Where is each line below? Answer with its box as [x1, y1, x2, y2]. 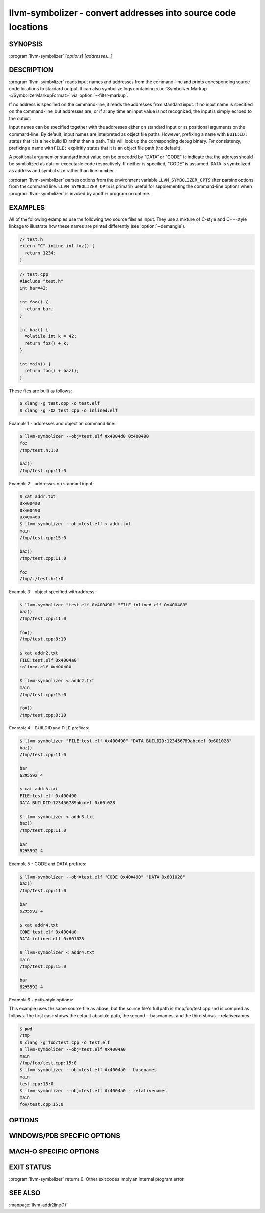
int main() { [19, 361, 51, 366]
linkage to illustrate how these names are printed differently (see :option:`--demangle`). [9, 223, 185, 229]
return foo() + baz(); [25, 368, 79, 374]
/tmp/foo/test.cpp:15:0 [19, 1060, 77, 1066]
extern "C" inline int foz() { [19, 243, 95, 249]
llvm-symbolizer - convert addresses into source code [9, 7, 236, 18]
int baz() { [19, 327, 49, 332]
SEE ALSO [9, 1188, 41, 1197]
